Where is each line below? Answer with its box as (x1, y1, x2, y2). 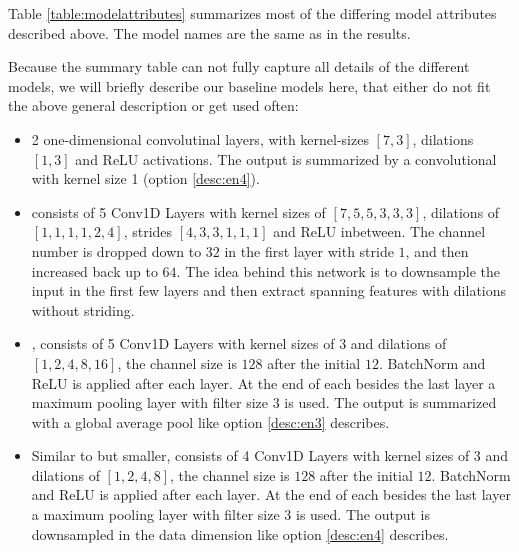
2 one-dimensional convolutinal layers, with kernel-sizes (31, 128, 369, 149)
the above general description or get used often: (8, 95, 299, 116)
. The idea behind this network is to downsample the (176, 260, 501, 281)
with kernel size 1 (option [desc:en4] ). (31, 168, 260, 189)
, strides (123, 221, 173, 242)
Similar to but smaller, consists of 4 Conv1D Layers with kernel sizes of (31, 445, 470, 466)
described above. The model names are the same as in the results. (8, 22, 411, 43)
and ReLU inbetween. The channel (273, 221, 486, 242)
